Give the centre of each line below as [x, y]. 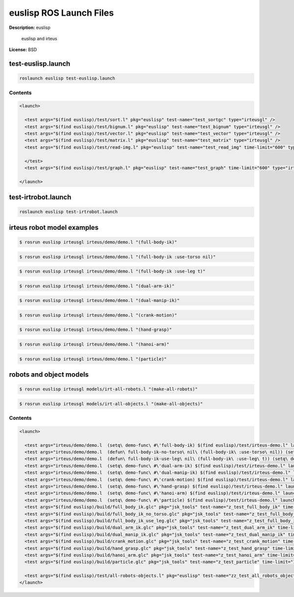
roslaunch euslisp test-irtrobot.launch [68, 212]
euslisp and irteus [39, 38]
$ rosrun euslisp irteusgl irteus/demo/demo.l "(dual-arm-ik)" [97, 286]
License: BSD [23, 50]
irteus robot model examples [54, 228]
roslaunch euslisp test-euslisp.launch [67, 78]
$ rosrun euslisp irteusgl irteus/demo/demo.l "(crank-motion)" [98, 315]
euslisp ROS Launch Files [61, 13]
